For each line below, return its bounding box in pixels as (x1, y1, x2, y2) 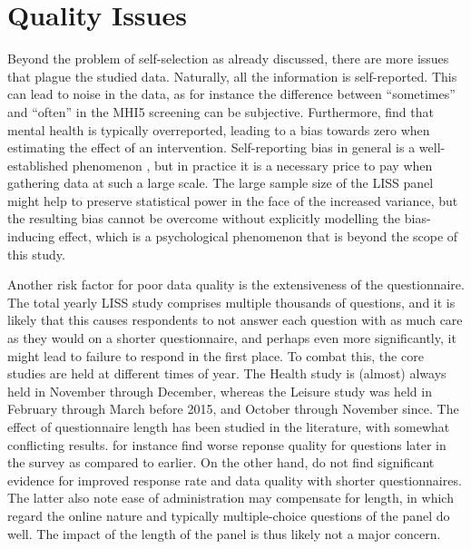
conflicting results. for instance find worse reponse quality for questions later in (7, 435, 446, 454)
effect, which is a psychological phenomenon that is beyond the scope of (58, 227, 458, 246)
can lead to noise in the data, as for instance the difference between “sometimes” (7, 84, 456, 103)
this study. (7, 244, 65, 263)
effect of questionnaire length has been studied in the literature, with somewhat (7, 417, 450, 436)
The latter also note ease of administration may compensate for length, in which (7, 488, 454, 507)
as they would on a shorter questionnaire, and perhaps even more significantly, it (7, 328, 456, 348)
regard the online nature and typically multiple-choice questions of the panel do (7, 505, 450, 524)
